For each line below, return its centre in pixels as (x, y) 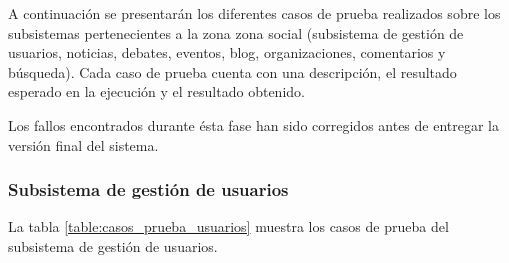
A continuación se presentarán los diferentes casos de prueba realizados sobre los (254, 13)
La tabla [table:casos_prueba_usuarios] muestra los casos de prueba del (228, 226)
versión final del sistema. (83, 144)
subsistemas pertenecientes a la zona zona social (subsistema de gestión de (236, 32)
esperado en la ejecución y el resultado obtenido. (156, 91)
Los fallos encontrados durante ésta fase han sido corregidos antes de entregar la (254, 124)
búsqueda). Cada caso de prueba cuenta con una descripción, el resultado (232, 71)
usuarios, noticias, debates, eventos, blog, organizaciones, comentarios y (227, 52)
